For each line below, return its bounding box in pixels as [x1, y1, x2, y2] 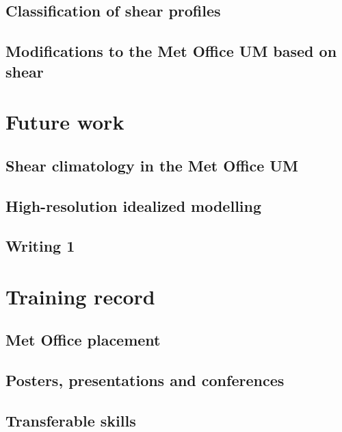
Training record [5, 282, 155, 310]
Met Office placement [5, 329, 161, 350]
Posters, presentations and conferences [5, 370, 285, 391]
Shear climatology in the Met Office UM [5, 154, 298, 176]
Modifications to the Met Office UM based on [5, 40, 337, 62]
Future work [5, 108, 124, 136]
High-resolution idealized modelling [5, 195, 262, 216]
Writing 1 [5, 235, 75, 256]
